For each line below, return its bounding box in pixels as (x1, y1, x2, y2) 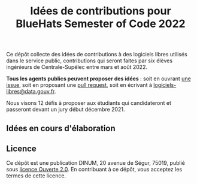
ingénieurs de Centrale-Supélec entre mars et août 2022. (6, 64, 148, 71)
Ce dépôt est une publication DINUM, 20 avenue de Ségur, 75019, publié (6, 159, 186, 167)
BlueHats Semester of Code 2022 (16, 17, 186, 31)
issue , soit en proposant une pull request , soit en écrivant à (6, 82, 153, 89)
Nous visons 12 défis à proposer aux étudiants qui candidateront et (6, 99, 172, 107)
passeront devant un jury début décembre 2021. (6, 106, 125, 113)
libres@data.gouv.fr (6, 88, 55, 95)
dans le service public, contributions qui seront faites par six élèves (6, 57, 172, 64)
